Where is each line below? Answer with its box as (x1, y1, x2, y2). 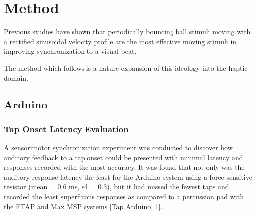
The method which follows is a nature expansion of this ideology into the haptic (4, 62, 248, 73)
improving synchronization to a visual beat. (4, 46, 137, 56)
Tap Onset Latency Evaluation (4, 122, 129, 135)
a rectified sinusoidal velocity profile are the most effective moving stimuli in (4, 36, 237, 46)
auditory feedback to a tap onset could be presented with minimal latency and (4, 152, 243, 162)
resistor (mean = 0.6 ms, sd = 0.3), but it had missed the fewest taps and (4, 181, 229, 192)
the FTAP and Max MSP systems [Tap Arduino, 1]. (4, 201, 163, 211)
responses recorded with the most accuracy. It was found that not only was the (4, 162, 245, 172)
